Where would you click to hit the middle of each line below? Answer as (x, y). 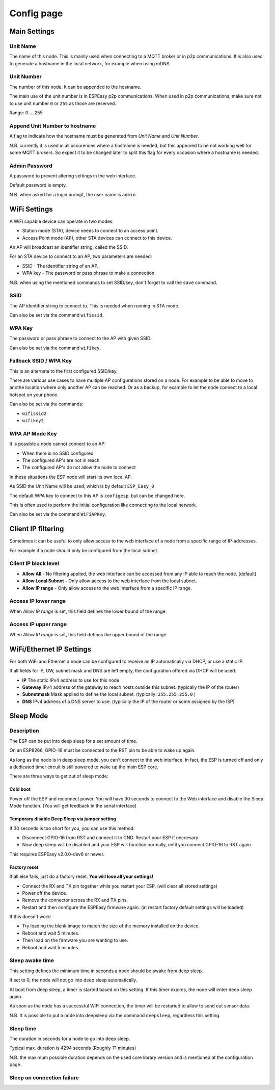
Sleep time (23, 1028)
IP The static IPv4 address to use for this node (71, 680)
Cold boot (20, 789)
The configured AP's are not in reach (61, 460)
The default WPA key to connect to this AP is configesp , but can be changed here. (97, 496)
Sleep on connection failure (44, 1077)
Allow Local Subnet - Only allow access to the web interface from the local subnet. (109, 581)
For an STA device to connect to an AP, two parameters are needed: (81, 256)
